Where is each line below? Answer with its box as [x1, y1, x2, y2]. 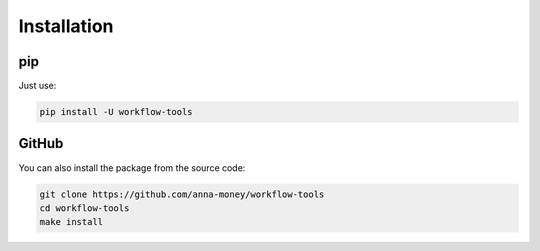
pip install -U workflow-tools [39, 106, 194, 118]
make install [39, 216, 104, 228]
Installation [18, 15, 114, 37]
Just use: [18, 80, 57, 92]
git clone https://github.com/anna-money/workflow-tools [39, 188, 325, 200]
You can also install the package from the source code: [18, 161, 246, 174]
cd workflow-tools [39, 202, 130, 214]
